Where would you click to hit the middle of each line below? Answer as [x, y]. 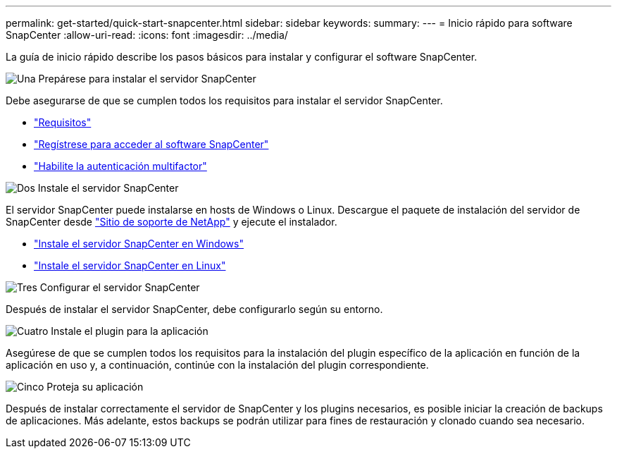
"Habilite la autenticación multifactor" [120, 166]
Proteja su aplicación [95, 387]
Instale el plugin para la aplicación [130, 331]
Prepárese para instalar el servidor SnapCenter [147, 79]
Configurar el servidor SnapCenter [120, 287]
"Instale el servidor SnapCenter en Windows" [139, 244]
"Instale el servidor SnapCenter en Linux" [130, 265]
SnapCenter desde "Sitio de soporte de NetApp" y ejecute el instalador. [172, 222]
